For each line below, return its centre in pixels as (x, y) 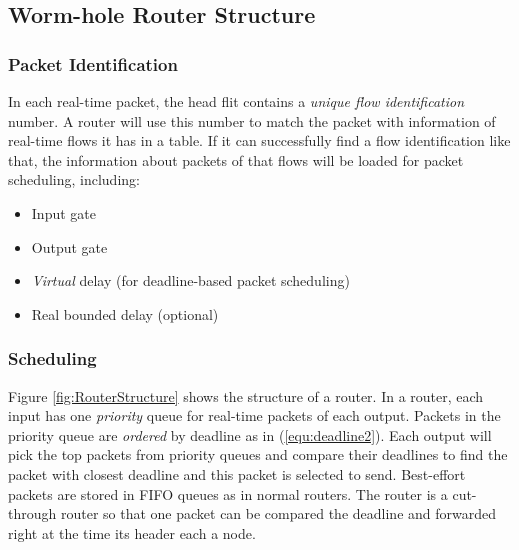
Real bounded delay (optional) (125, 313)
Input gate (63, 212)
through (32, 513)
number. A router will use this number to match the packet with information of (252, 120)
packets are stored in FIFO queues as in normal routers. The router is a (228, 493)
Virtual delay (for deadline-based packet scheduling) (190, 280)
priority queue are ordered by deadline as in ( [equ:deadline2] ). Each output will (250, 434)
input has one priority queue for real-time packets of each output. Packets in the (254, 415)
